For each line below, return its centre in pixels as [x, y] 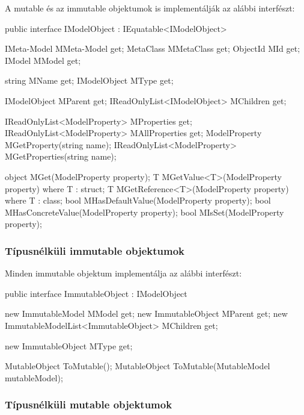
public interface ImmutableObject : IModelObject [96, 293]
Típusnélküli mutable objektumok [89, 404]
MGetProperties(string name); [61, 156]
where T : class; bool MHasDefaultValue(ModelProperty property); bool [138, 200]
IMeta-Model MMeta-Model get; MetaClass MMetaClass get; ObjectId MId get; [153, 48]
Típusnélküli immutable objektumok [95, 250]
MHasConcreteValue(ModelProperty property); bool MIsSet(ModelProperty [144, 212]
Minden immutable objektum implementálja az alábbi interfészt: [123, 273]
